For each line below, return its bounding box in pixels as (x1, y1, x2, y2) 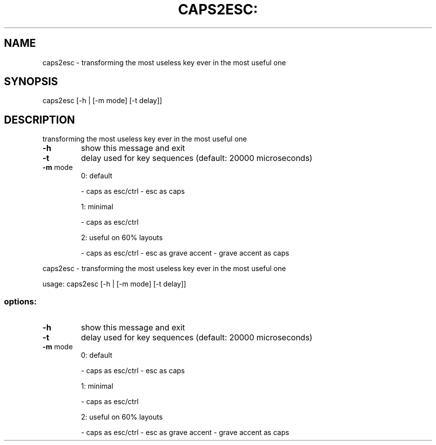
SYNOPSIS (4, 75, 58, 88)
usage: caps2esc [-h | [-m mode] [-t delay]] (42, 280, 186, 289)
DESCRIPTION (4, 113, 75, 126)
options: (4, 296, 37, 306)
